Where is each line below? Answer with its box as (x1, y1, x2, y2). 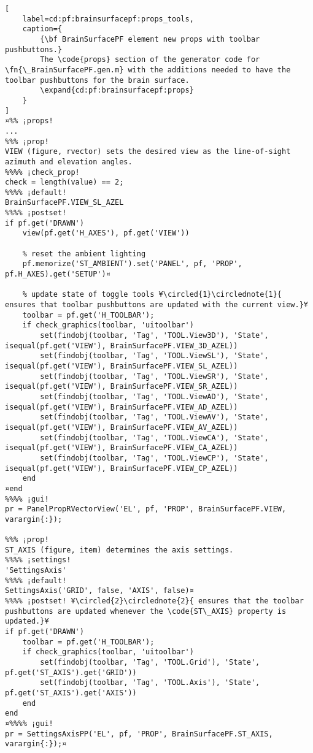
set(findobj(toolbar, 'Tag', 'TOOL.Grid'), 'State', (40, 658, 260, 667)
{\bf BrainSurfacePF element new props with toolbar (40, 34, 260, 44)
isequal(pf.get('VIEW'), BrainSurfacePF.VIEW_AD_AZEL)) (5, 402, 238, 411)
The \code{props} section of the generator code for (40, 55, 260, 64)
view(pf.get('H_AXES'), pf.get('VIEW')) (22, 229, 190, 238)
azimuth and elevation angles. (5, 157, 133, 166)
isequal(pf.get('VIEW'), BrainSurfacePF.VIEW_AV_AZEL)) (5, 422, 238, 432)
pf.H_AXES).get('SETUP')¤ (5, 270, 110, 279)
